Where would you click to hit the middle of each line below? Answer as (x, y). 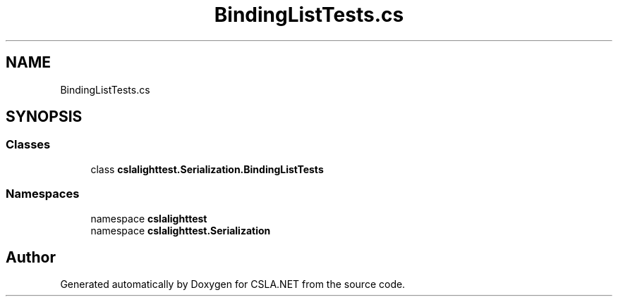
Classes (28, 145)
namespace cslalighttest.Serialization (181, 230)
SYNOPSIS (44, 117)
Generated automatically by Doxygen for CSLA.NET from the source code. (233, 284)
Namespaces (43, 194)
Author (31, 257)
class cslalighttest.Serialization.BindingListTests (207, 169)
